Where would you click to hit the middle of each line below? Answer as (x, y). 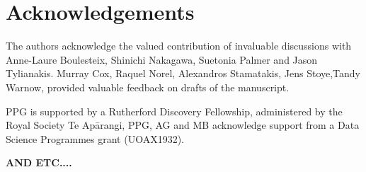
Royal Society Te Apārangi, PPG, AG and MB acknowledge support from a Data (183, 125)
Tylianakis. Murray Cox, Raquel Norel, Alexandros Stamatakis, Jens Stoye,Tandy (183, 73)
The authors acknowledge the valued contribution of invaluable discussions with (179, 46)
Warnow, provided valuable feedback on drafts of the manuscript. (148, 87)
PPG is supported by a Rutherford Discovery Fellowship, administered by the (174, 111)
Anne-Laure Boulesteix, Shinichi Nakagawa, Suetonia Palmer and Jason (162, 59)
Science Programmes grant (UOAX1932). (95, 138)
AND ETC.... (39, 162)
